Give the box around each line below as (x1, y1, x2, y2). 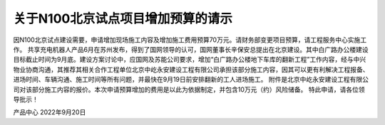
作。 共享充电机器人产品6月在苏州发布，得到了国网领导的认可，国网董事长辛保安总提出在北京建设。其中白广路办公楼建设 (13, 45, 369, 53)
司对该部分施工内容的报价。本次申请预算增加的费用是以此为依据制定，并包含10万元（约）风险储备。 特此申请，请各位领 (13, 85, 365, 94)
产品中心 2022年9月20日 (13, 108, 86, 116)
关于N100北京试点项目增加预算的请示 (13, 11, 233, 26)
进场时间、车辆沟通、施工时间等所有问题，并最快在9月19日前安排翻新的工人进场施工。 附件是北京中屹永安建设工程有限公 (13, 75, 369, 84)
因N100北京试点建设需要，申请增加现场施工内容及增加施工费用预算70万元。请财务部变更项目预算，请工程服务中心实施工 (13, 36, 367, 44)
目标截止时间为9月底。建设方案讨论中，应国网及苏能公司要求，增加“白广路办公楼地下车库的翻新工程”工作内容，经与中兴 (13, 55, 366, 64)
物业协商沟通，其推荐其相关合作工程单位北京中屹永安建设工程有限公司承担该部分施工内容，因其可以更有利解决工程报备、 (13, 65, 369, 74)
